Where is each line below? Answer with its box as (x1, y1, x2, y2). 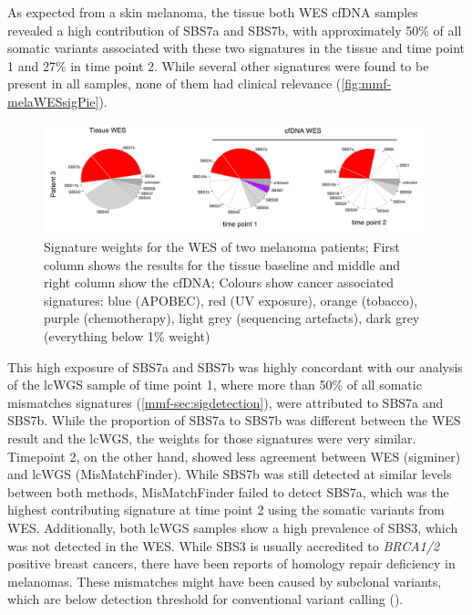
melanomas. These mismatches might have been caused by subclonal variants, (7, 571, 442, 590)
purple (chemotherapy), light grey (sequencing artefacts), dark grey (44, 308, 420, 328)
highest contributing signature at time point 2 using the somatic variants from (7, 500, 445, 519)
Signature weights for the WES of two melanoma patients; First (44, 237, 400, 256)
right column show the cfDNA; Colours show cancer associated (44, 273, 395, 292)
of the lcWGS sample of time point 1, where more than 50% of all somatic (7, 375, 422, 394)
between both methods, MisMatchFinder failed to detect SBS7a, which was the (7, 482, 449, 501)
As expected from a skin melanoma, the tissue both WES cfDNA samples (7, 3, 418, 21)
